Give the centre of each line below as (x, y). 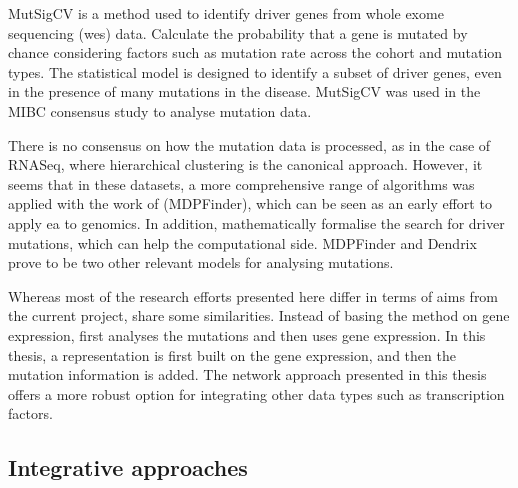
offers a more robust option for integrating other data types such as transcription (256, 393)
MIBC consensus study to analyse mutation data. (160, 110)
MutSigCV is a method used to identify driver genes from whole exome (226, 13)
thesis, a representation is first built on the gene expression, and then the (232, 354)
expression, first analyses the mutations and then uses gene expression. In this (247, 334)
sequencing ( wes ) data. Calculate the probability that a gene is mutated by (238, 32)
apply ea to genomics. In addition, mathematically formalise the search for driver (256, 222)
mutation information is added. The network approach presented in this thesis (247, 374)
